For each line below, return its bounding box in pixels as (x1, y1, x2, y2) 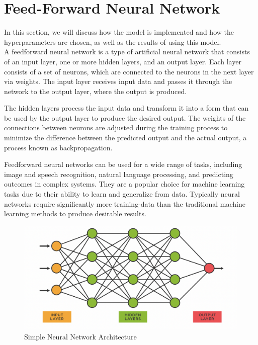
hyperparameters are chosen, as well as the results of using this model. (4, 36, 221, 47)
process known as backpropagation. (4, 142, 113, 152)
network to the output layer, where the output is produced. (4, 85, 187, 96)
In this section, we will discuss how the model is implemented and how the (4, 27, 234, 37)
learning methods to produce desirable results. (4, 208, 146, 219)
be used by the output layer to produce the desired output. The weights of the (4, 112, 246, 123)
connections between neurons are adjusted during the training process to (4, 122, 228, 133)
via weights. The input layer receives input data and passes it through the (4, 76, 232, 87)
